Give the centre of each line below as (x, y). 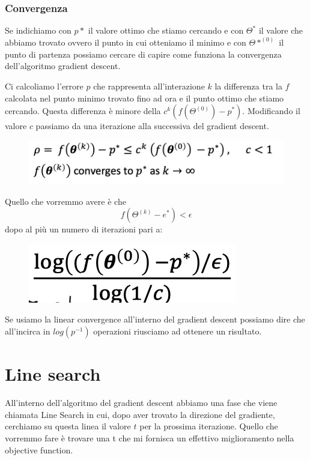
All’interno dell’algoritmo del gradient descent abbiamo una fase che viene (141, 403)
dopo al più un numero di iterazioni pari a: (84, 229)
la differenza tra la (248, 86)
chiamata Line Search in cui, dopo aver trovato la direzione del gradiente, (140, 414)
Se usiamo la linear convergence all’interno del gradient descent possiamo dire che (155, 319)
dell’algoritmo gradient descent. (63, 66)
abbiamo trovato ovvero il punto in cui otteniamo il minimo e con (126, 42)
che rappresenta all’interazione (149, 86)
